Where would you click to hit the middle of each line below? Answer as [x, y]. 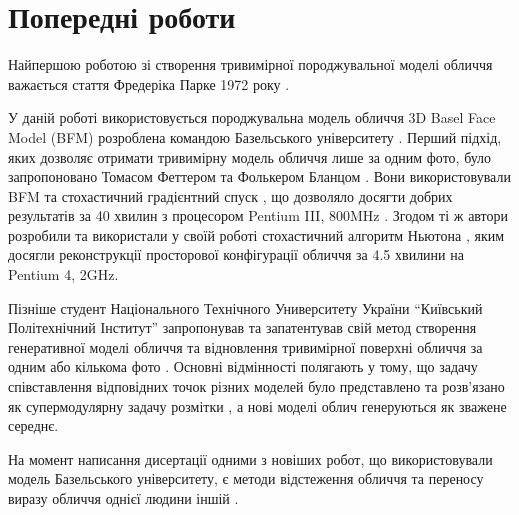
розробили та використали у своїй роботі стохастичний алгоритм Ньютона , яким [256, 234]
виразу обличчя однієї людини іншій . [123, 498]
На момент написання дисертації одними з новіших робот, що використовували [250, 458]
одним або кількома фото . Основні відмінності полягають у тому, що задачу [243, 366]
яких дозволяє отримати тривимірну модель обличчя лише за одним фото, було [250, 156]
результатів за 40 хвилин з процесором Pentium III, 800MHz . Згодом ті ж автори [258, 215]
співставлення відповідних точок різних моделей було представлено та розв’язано [256, 386]
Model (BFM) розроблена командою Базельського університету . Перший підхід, [255, 136]
